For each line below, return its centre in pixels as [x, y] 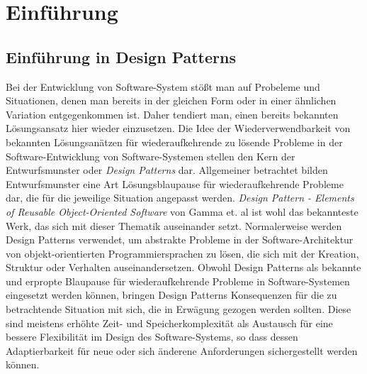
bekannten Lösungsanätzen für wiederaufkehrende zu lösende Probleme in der [174, 142]
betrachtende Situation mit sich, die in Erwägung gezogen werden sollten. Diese [179, 309]
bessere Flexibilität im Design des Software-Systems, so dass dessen [152, 337]
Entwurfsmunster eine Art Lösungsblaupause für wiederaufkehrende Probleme [175, 183]
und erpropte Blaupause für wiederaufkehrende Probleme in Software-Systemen [178, 281]
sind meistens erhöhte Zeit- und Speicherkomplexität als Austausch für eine [169, 323]
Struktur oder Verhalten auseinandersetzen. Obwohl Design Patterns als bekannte [183, 267]
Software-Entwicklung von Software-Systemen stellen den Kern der [151, 156]
